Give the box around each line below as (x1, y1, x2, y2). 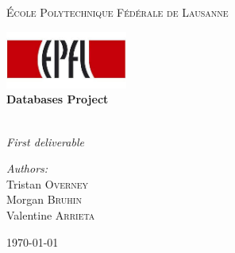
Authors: (6, 160, 48, 177)
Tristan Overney (6, 175, 89, 192)
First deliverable (6, 133, 84, 150)
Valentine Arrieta (6, 206, 95, 223)
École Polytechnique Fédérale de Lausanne (6, 4, 229, 20)
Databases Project (6, 91, 109, 107)
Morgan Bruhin (6, 191, 82, 208)
